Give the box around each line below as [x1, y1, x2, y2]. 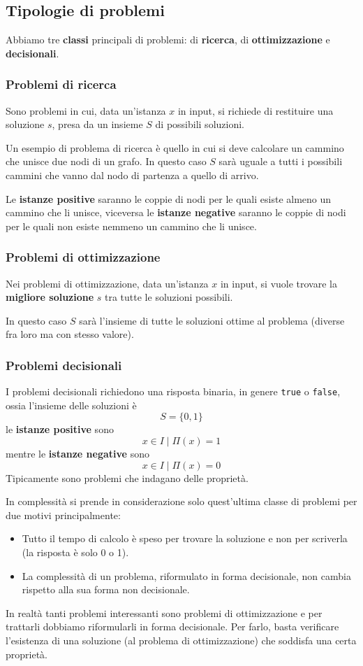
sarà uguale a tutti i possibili [218, 154, 343, 169]
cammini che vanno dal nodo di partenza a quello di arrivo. [6, 167, 259, 182]
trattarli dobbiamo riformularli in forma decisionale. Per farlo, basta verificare [6, 619, 339, 634]
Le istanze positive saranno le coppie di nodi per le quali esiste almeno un [6, 191, 332, 206]
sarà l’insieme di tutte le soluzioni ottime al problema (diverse [79, 313, 345, 327]
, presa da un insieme [52, 117, 143, 132]
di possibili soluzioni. [155, 117, 244, 132]
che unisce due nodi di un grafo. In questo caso [6, 154, 207, 169]
